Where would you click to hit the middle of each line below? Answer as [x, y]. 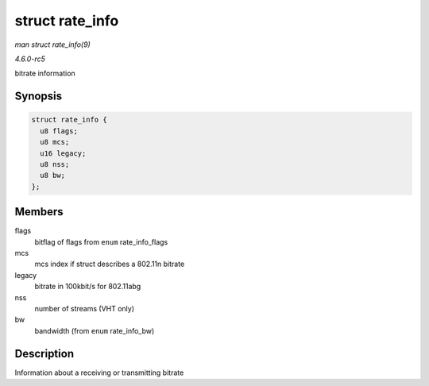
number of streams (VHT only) [85, 308]
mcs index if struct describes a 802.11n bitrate [110, 264]
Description [44, 353]
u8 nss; [55, 164]
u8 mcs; [55, 142]
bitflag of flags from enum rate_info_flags [101, 241]
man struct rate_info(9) [52, 44]
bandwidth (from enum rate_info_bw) [95, 330]
